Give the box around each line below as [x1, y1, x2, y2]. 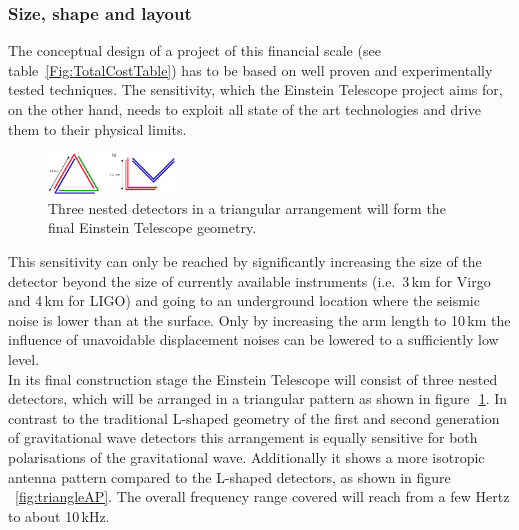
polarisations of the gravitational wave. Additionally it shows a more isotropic [8, 446, 485, 467]
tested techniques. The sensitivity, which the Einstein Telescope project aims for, [8, 79, 503, 100]
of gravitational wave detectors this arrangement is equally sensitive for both [8, 427, 478, 448]
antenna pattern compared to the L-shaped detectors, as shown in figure [8, 466, 451, 487]
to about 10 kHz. [8, 505, 110, 526]
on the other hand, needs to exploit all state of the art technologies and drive [8, 99, 481, 119]
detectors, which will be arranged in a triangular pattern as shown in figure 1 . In [8, 388, 508, 409]
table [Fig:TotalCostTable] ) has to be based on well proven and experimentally [8, 59, 493, 80]
